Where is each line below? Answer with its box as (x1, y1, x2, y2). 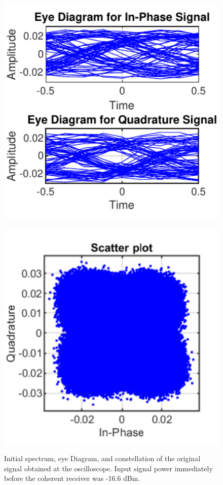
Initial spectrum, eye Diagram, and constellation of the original (4, 453, 201, 464)
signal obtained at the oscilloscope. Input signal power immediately (4, 463, 213, 473)
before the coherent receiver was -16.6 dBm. (4, 473, 140, 483)
